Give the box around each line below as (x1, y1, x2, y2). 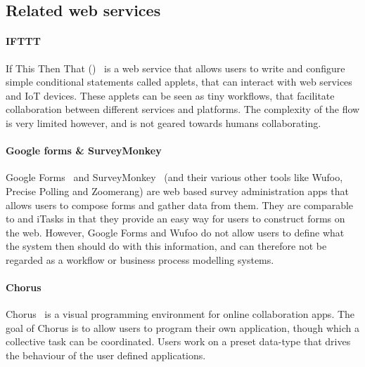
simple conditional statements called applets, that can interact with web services (6, 74, 352, 89)
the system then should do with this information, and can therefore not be (6, 239, 327, 253)
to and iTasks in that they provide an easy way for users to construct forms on (6, 211, 345, 226)
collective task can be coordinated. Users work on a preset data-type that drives (6, 334, 351, 349)
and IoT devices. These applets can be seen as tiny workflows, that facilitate (6, 88, 335, 102)
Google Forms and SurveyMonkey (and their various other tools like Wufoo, (6, 170, 343, 185)
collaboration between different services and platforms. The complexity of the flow (6, 102, 360, 116)
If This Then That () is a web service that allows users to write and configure (6, 60, 345, 75)
